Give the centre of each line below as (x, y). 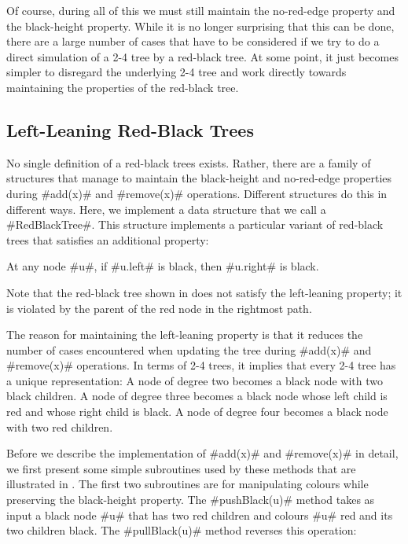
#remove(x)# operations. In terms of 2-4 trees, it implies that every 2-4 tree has (201, 365)
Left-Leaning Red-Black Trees (130, 129)
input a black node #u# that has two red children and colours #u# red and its (200, 515)
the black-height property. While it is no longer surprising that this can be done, (200, 26)
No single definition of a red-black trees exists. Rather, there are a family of (189, 162)
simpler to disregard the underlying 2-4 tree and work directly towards (176, 72)
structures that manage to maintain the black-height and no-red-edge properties (199, 178)
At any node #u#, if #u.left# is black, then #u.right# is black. (163, 266)
